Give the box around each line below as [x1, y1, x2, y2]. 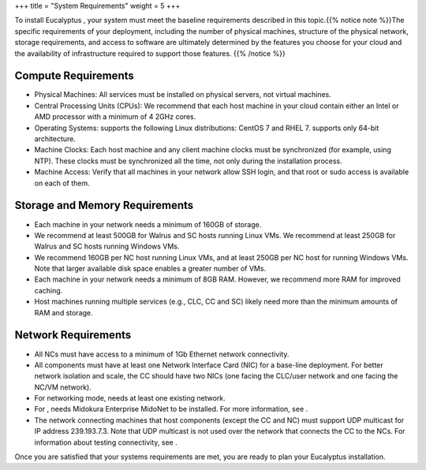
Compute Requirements [14, 69, 134, 83]
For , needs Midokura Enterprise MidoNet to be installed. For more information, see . [34, 405, 308, 414]
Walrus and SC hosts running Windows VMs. [34, 241, 180, 252]
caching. [34, 285, 63, 295]
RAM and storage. [34, 308, 94, 317]
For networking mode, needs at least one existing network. [34, 394, 226, 403]
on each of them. [34, 178, 90, 188]
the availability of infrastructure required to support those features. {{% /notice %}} [14, 48, 286, 58]
